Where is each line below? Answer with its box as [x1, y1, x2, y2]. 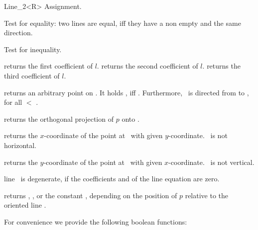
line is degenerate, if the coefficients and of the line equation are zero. [4, 173, 220, 184]
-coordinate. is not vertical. [168, 156, 255, 167]
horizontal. [4, 140, 37, 150]
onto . [122, 113, 139, 124]
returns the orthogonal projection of [4, 113, 114, 124]
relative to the [185, 190, 229, 200]
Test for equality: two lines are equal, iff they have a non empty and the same [4, 17, 241, 28]
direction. [4, 27, 33, 38]
